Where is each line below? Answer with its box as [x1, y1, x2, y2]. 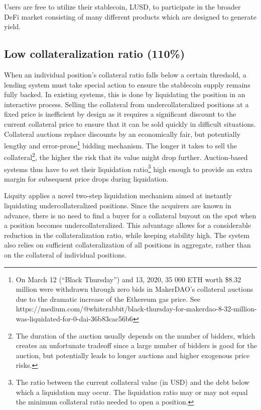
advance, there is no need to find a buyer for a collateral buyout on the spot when [4, 210, 256, 220]
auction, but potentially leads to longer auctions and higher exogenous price [16, 350, 250, 360]
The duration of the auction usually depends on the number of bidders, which [16, 330, 255, 341]
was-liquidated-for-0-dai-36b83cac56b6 [16, 313, 133, 324]
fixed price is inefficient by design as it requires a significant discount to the [4, 109, 236, 119]
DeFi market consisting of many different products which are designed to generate [4, 11, 256, 22]
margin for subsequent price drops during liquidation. [4, 173, 169, 184]
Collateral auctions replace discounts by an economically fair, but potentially [4, 128, 240, 139]
